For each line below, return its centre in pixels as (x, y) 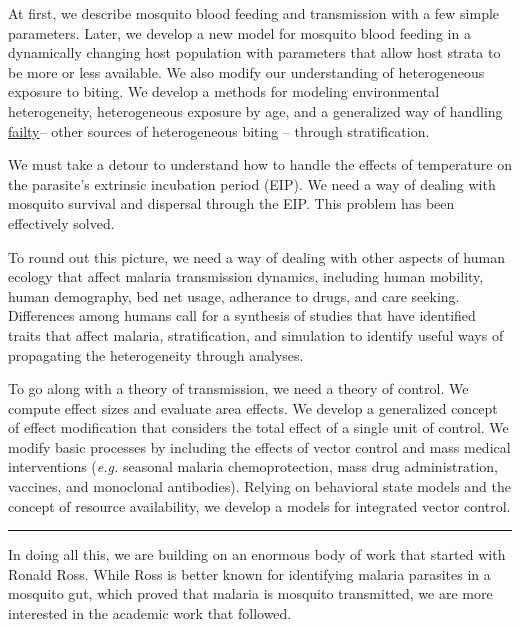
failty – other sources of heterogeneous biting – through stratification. (219, 130)
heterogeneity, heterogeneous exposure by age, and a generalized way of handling (255, 110)
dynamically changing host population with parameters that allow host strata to (254, 52)
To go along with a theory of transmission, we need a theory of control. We (238, 388)
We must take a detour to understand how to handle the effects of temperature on (260, 164)
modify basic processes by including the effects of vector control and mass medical (259, 446)
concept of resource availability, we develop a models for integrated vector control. (259, 505)
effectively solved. (61, 222)
